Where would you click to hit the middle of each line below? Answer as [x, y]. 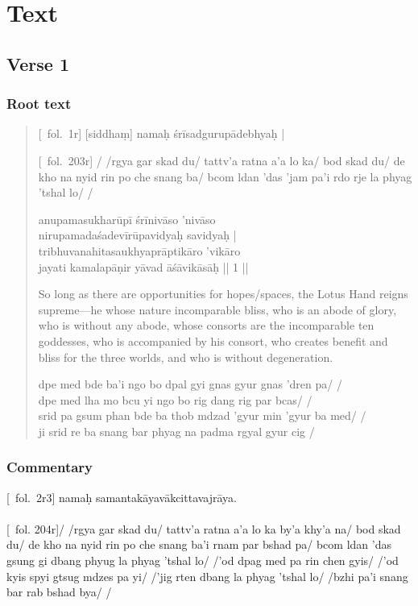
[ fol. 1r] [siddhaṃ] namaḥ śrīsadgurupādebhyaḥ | [161, 133]
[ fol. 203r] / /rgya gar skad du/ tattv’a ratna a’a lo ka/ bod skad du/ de [221, 160]
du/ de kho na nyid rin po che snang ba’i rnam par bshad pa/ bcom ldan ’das [199, 544]
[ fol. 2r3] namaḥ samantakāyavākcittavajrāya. [122, 497]
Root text [39, 104]
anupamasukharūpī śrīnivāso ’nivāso [127, 219]
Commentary [50, 467]
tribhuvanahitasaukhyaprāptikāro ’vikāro [139, 250]
